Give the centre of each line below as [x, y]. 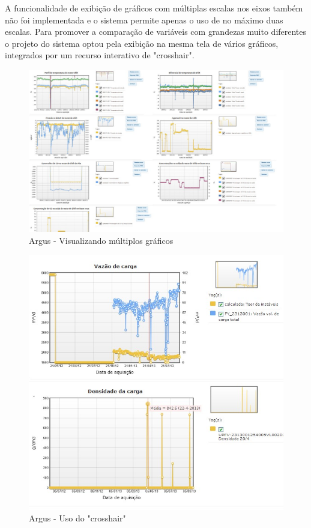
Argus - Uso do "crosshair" [77, 518]
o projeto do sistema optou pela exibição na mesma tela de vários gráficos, [142, 43]
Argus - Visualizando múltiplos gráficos [101, 240]
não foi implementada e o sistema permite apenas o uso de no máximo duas [144, 20]
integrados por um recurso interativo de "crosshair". [100, 55]
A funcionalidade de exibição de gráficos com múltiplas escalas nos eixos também [154, 8]
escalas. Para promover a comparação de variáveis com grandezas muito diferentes [156, 32]
